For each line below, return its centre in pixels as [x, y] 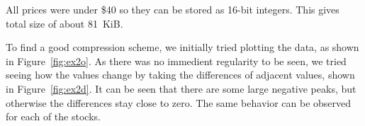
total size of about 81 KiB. [64, 23]
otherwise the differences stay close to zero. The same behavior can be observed [179, 102]
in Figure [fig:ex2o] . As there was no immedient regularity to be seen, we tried [176, 61]
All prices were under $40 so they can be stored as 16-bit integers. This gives [173, 9]
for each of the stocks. [53, 116]
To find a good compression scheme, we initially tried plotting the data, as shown [182, 47]
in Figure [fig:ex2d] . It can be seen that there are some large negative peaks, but [181, 88]
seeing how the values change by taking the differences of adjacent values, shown [180, 75]
